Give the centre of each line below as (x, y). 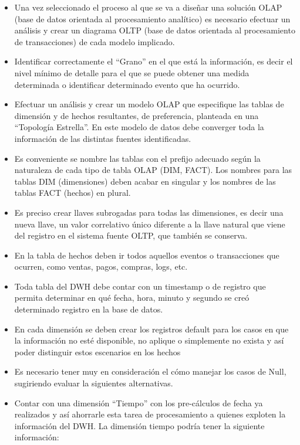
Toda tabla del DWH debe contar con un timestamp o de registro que (140, 286)
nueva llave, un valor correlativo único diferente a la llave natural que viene (150, 224)
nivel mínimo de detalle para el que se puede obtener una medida (132, 72)
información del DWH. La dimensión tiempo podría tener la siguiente (139, 425)
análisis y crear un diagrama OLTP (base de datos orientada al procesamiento (155, 30)
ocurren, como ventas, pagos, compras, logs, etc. (101, 266)
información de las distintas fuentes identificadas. (103, 138)
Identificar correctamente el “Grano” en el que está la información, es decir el (154, 61)
